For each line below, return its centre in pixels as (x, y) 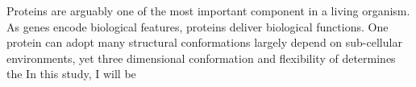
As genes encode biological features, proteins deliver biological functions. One (198, 26)
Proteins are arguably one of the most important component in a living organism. (208, 10)
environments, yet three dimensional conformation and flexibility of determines (201, 58)
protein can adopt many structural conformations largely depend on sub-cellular (204, 42)
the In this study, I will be (71, 74)
